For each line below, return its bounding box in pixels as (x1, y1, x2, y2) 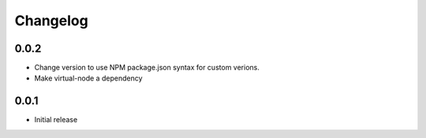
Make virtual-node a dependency (34, 73, 143, 83)
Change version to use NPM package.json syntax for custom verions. (34, 63, 260, 73)
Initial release (34, 115, 78, 125)
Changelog (14, 12, 88, 29)
